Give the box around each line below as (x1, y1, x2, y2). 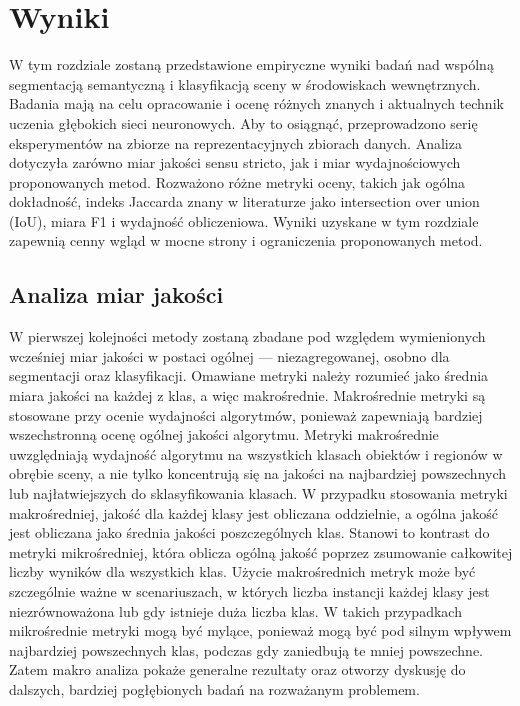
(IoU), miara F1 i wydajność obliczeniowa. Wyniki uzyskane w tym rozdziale (9, 210, 479, 231)
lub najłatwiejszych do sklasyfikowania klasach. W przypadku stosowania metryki (9, 483, 508, 504)
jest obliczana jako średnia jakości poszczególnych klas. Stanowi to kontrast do (9, 522, 490, 543)
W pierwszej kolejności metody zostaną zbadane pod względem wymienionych (9, 326, 486, 347)
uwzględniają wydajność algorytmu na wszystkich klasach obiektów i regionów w (9, 443, 503, 464)
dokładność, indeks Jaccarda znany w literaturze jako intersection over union (9, 191, 480, 212)
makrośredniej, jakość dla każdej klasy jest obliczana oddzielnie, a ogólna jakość (9, 502, 498, 523)
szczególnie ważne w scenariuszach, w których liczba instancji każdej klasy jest (9, 580, 490, 601)
